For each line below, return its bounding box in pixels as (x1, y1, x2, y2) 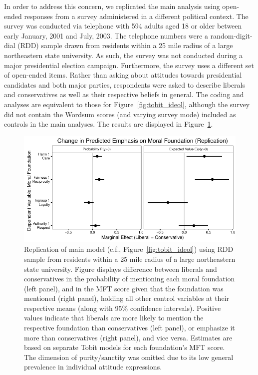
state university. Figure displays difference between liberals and (24, 263, 217, 274)
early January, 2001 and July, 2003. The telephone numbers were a (4, 30, 208, 41)
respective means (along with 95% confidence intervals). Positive (24, 302, 221, 313)
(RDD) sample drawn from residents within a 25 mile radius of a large (17, 40, 233, 51)
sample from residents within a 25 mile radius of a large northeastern (24, 253, 236, 264)
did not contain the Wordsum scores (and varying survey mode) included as (4, 109, 236, 119)
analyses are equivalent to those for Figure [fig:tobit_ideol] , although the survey (4, 99, 250, 109)
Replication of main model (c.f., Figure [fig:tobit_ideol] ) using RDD (24, 244, 234, 254)
